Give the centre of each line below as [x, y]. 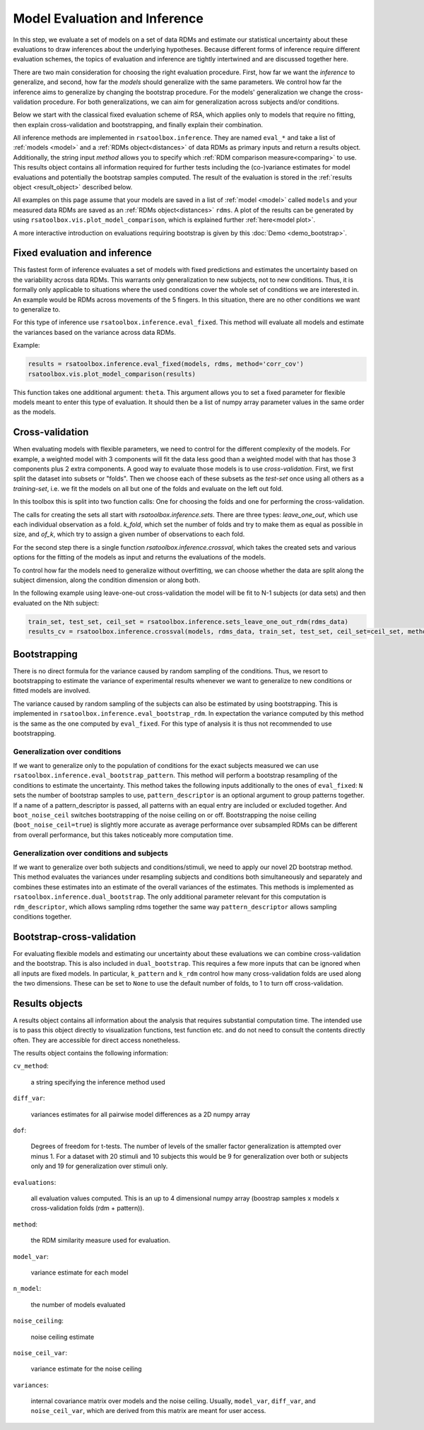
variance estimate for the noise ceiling [86, 1369]
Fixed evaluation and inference [82, 253]
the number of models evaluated [78, 1304]
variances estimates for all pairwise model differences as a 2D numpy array [141, 1114]
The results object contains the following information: [91, 1053]
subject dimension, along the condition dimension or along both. [107, 580]
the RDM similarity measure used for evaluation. [101, 1241]
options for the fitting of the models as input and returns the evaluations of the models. [140, 557]
